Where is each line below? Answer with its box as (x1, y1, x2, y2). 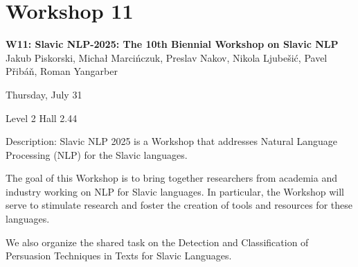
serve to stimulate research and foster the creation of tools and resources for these (6, 198, 352, 212)
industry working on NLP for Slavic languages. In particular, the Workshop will (6, 184, 344, 198)
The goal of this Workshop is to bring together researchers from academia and (6, 171, 337, 185)
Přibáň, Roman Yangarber (6, 64, 118, 78)
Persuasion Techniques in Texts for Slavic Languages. (6, 248, 232, 263)
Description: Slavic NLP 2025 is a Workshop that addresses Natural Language (6, 134, 337, 148)
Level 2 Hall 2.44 (6, 110, 78, 125)
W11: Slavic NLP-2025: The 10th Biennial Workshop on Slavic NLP (6, 37, 339, 51)
